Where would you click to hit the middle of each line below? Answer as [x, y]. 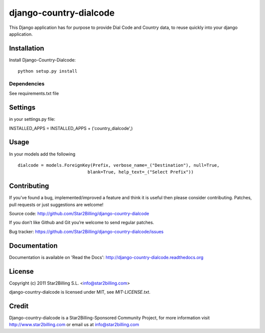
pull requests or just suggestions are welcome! [56, 205]
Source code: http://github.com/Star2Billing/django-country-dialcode [79, 214]
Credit [19, 306]
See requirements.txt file [34, 94]
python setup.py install [48, 71]
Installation [26, 48]
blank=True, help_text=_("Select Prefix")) [141, 172]
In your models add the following [42, 154]
